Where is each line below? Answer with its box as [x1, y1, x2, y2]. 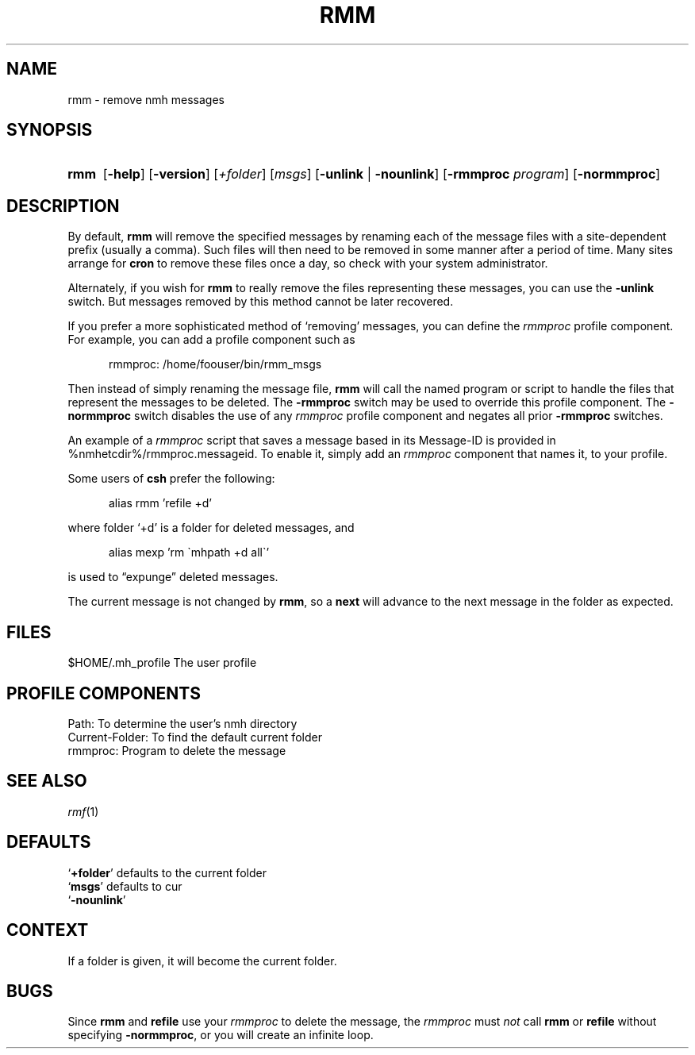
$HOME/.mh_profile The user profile [67, 656, 257, 670]
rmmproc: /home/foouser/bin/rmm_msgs [109, 357, 322, 372]
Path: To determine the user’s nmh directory [67, 716, 298, 730]
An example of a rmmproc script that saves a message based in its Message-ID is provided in [67, 433, 556, 448]
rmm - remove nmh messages [67, 92, 225, 106]
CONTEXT [6, 920, 89, 941]
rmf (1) [67, 804, 99, 818]
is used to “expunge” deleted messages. [67, 570, 278, 584]
